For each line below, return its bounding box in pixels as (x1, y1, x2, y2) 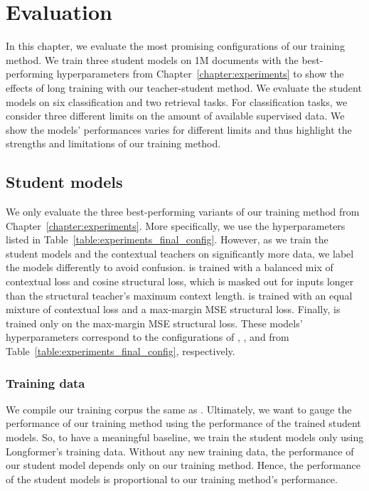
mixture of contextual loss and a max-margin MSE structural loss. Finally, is (6, 302, 341, 317)
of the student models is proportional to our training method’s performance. (6, 471, 338, 486)
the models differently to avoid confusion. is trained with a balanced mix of (6, 260, 333, 275)
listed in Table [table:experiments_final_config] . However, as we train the (6, 232, 328, 247)
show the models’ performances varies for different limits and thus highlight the (6, 122, 352, 137)
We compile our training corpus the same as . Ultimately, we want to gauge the (6, 401, 352, 416)
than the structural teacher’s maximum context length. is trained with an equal (6, 287, 353, 302)
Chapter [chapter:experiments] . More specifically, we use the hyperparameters (6, 218, 346, 233)
